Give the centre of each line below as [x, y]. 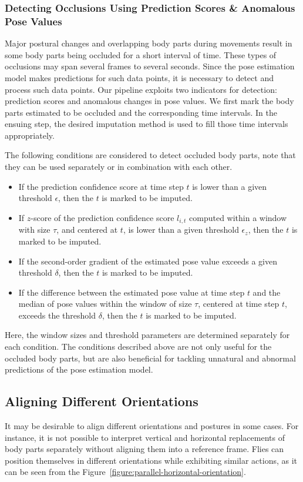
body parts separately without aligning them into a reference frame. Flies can [144, 449]
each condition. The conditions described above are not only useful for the [138, 347]
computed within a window [238, 217]
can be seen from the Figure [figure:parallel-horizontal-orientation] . [125, 472]
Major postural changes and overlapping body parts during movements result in [149, 43]
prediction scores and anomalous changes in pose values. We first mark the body [149, 101]
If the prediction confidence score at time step [101, 186]
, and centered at [87, 230]
